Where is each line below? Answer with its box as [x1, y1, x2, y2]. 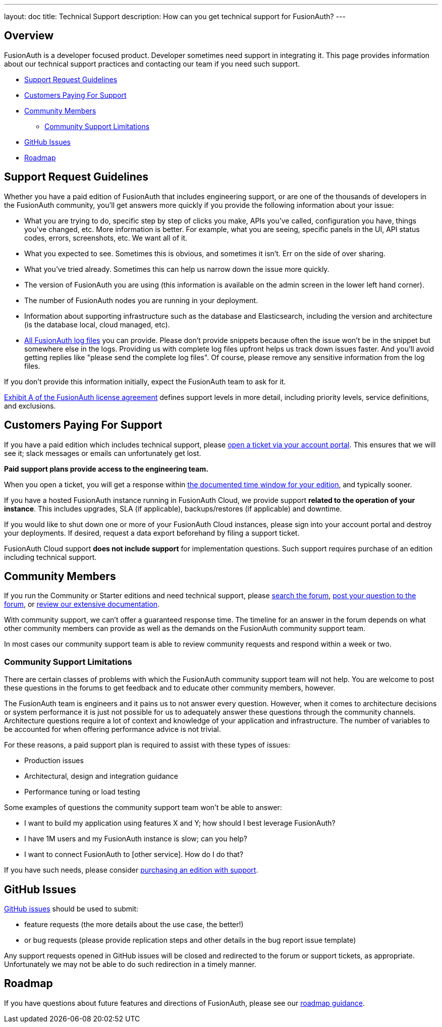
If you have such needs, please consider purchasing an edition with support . [4, 866, 258, 875]
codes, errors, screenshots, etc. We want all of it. [24, 233, 188, 242]
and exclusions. [4, 401, 56, 410]
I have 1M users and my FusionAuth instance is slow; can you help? [24, 834, 247, 843]
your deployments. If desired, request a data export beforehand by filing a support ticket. [4, 528, 300, 537]
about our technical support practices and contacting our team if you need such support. [4, 59, 300, 68]
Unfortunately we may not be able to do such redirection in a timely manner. [4, 959, 256, 968]
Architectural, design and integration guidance [24, 772, 178, 781]
